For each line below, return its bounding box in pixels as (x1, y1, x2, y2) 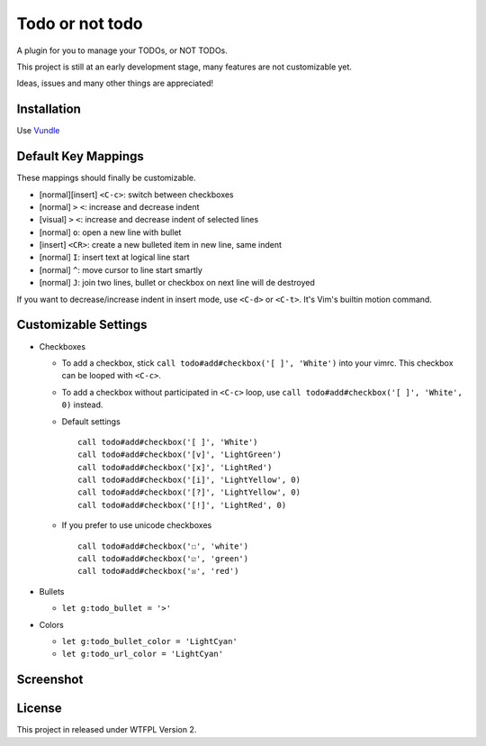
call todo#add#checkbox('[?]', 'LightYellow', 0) (77, 487, 301, 497)
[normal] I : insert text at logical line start (39, 252, 190, 263)
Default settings (61, 415, 121, 427)
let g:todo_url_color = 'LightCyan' (61, 649, 224, 660)
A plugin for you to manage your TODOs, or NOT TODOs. (16, 45, 229, 56)
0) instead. (61, 399, 103, 410)
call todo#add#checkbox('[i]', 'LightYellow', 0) (77, 475, 301, 486)
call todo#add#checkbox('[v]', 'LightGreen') (77, 450, 283, 459)
